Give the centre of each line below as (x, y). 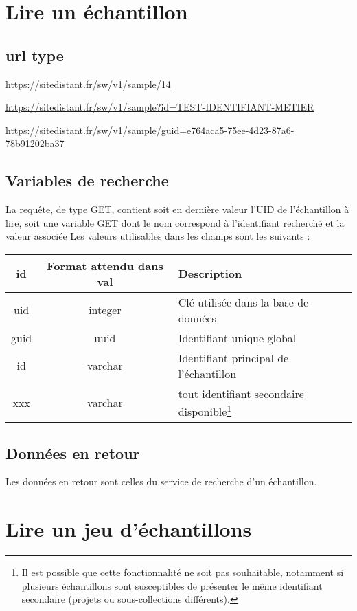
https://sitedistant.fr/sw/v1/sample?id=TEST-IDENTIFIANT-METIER (160, 107)
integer (105, 310)
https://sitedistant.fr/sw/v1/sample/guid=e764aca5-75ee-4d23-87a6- (150, 130)
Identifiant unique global (237, 337)
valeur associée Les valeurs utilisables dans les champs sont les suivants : (158, 236)
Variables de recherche (87, 180)
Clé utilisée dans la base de (243, 302)
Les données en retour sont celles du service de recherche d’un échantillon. (161, 481)
